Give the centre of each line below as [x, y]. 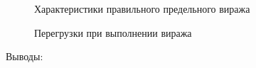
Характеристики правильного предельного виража [142, 8]
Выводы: [25, 56]
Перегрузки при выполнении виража [113, 32]
